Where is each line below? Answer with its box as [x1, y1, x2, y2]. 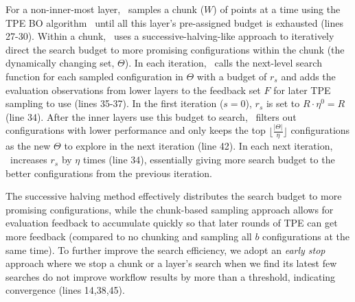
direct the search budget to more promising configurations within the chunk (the [5, 42, 345, 56]
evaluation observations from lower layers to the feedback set [5, 82, 261, 97]
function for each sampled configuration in [5, 69, 183, 83]
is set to [266, 96, 300, 111]
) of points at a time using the [213, 2, 341, 16]
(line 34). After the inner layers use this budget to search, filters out [5, 109, 297, 124]
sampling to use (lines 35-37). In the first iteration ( [5, 96, 224, 111]
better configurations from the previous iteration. [5, 165, 212, 180]
